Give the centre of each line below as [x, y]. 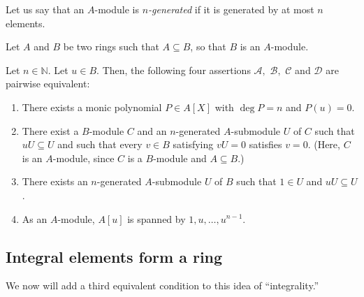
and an [152, 130]
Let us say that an [45, 9]
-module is [117, 9]
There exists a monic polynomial [92, 107]
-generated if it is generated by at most [231, 9]
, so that [208, 46]
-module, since [83, 158]
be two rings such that [111, 46]
